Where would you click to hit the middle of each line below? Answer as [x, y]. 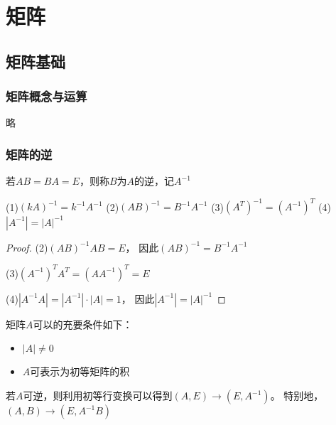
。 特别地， [297, 396]
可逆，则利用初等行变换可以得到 [98, 396]
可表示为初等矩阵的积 [80, 371]
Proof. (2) [27, 247]
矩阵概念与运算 [47, 96]
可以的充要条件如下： [83, 324]
